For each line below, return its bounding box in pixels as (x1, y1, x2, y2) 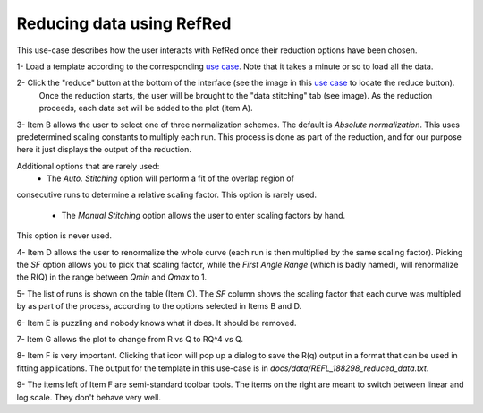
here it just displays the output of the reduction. (16, 144, 191, 155)
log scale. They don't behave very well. (16, 391, 161, 402)
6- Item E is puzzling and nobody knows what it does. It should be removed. (16, 317, 297, 328)
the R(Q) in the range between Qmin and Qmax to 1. (16, 271, 208, 282)
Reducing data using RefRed (16, 13, 232, 33)
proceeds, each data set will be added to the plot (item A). (38, 103, 254, 114)
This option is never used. (16, 230, 112, 241)
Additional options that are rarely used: (16, 160, 160, 171)
